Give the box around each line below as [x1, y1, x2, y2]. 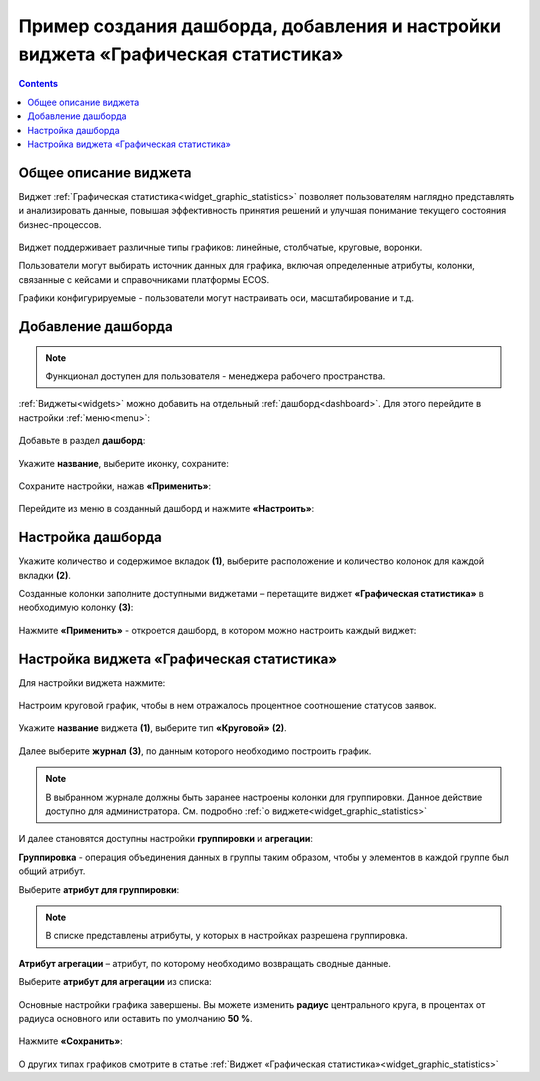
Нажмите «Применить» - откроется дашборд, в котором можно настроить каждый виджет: [18, 624, 417, 636]
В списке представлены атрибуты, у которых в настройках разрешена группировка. [45, 930, 409, 942]
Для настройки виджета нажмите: [18, 676, 166, 689]
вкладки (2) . [18, 569, 72, 581]
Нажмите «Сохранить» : [18, 1035, 124, 1047]
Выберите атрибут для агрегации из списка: [18, 976, 212, 988]
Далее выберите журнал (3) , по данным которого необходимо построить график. [18, 745, 372, 757]
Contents [18, 78, 59, 90]
